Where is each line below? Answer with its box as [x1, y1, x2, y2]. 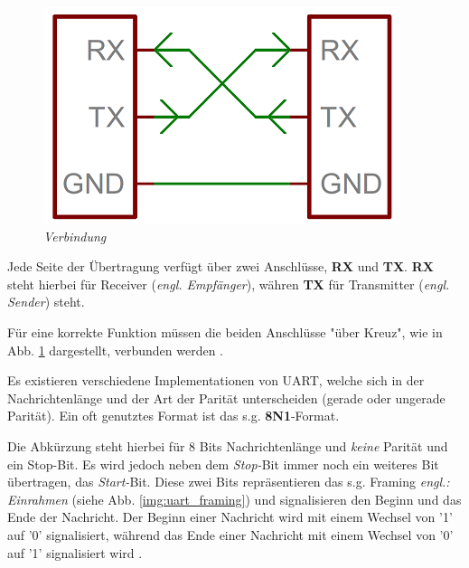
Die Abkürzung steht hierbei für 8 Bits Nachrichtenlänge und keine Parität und [7, 436, 448, 455]
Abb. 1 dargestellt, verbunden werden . [7, 340, 224, 359]
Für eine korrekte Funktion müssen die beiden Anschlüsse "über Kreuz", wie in [7, 322, 443, 341]
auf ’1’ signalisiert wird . [7, 543, 143, 562]
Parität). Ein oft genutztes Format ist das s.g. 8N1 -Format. [7, 406, 340, 425]
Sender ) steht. [7, 292, 85, 311]
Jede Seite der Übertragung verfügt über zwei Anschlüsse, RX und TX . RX [7, 257, 434, 276]
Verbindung [43, 226, 107, 245]
